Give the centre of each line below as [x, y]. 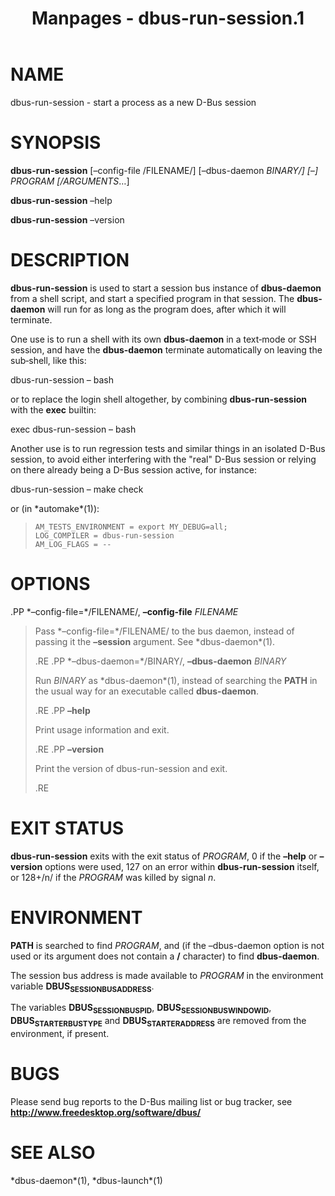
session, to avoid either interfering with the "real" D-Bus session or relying [163, 459]
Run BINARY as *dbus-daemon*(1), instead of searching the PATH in [176, 680]
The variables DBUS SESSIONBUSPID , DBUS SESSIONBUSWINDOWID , [141, 1009]
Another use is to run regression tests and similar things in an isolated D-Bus [168, 448]
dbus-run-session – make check [77, 489]
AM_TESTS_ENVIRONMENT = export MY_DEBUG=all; [131, 527]
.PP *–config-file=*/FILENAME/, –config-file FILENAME [124, 611]
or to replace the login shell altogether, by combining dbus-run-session [158, 399]
